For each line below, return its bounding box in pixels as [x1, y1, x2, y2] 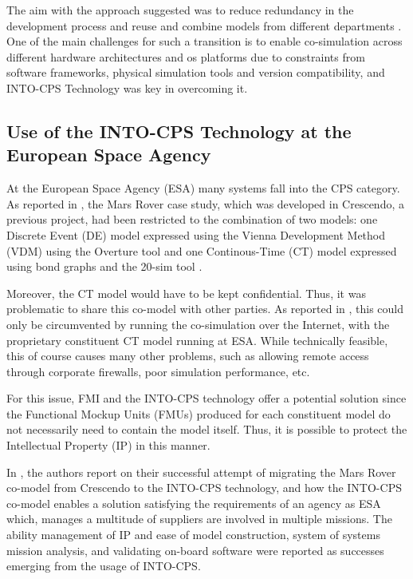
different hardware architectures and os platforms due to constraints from [6, 48, 365, 65]
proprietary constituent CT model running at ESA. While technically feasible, [6, 331, 388, 348]
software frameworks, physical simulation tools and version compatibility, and [6, 64, 385, 81]
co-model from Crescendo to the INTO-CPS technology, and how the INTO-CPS [6, 479, 402, 496]
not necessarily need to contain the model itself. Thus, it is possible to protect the [6, 421, 407, 438]
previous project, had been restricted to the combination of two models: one [6, 211, 378, 228]
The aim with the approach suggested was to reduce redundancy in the [6, 2, 354, 18]
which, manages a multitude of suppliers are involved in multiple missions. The [6, 510, 392, 527]
